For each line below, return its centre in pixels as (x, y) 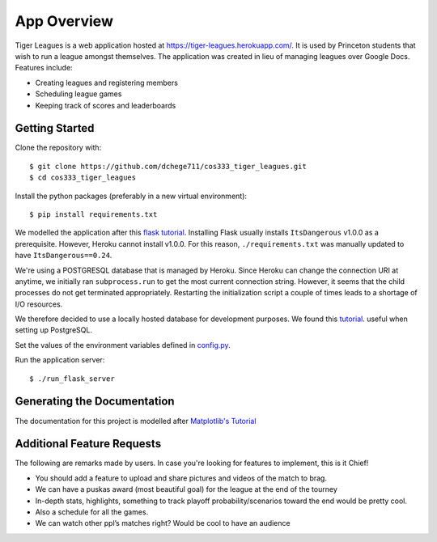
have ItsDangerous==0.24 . (64, 256)
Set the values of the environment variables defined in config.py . (123, 345)
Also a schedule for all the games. (92, 512)
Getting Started (55, 128)
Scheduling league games (78, 94)
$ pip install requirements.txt (93, 214)
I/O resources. (39, 304)
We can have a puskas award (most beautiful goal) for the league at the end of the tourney (186, 489)
